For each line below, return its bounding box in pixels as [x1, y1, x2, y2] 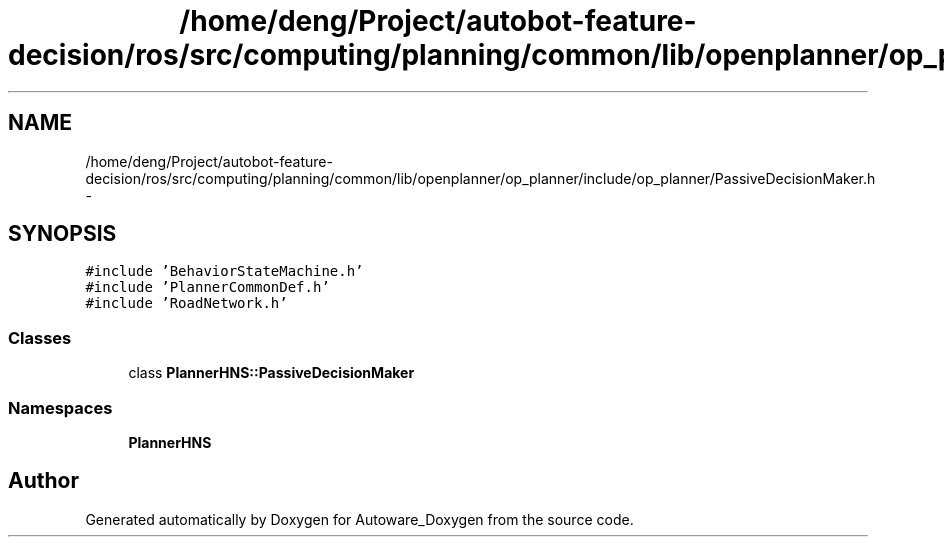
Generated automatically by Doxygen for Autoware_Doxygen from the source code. [85, 510, 634, 528]
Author [8, 468, 79, 494]
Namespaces [8, 397, 113, 418]
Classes [8, 327, 72, 348]
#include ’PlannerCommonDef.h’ [85, 279, 330, 296]
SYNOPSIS [8, 221, 117, 247]
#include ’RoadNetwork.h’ [85, 295, 288, 312]
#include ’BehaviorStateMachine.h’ [85, 263, 364, 280]
